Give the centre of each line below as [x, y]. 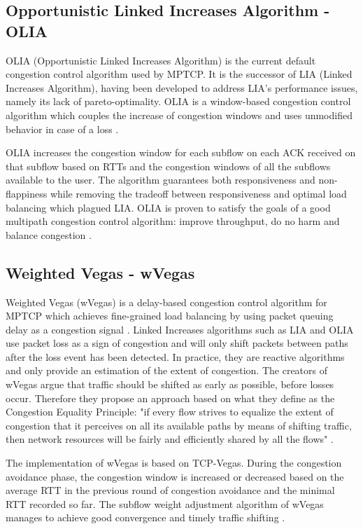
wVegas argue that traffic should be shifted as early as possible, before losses [170, 384]
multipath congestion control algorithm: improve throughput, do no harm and [173, 221]
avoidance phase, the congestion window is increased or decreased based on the [175, 476]
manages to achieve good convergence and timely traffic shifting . [145, 517]
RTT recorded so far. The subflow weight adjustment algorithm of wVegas [165, 503]
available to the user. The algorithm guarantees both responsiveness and [161, 180]
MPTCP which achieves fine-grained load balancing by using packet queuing [170, 316]
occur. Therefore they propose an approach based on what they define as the [170, 398]
